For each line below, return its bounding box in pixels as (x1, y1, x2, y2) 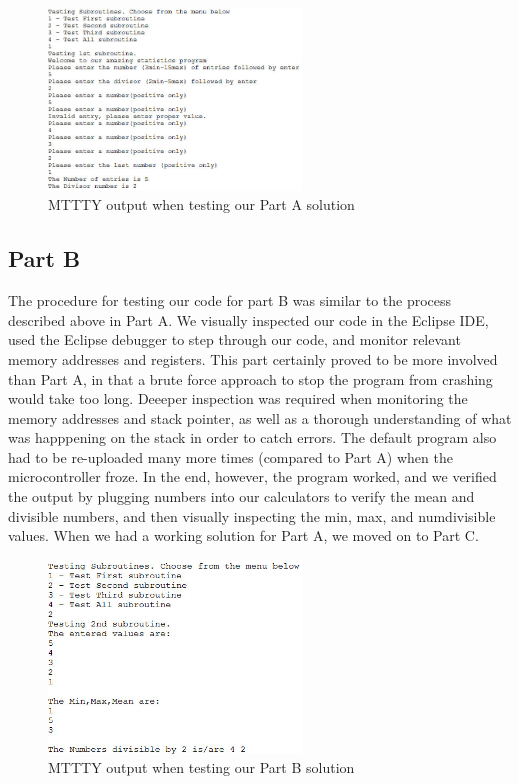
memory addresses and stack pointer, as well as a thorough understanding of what (8, 407, 512, 428)
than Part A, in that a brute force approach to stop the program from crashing (8, 368, 493, 389)
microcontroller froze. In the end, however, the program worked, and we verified (8, 466, 497, 487)
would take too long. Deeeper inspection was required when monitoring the (8, 388, 468, 409)
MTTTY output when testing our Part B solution (48, 757, 355, 778)
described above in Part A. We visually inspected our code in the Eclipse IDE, (8, 309, 489, 330)
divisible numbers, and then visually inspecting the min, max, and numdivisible (8, 505, 496, 526)
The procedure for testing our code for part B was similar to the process (8, 290, 452, 311)
